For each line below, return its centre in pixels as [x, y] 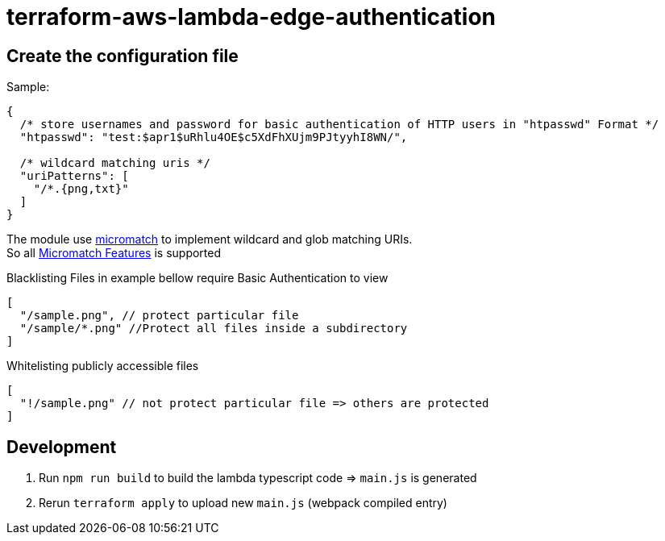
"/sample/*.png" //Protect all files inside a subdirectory [214, 329]
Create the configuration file [123, 56]
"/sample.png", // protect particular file [159, 316]
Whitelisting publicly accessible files [103, 366]
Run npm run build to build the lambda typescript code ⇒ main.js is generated [258, 478]
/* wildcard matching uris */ [115, 163]
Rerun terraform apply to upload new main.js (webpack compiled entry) [243, 503]
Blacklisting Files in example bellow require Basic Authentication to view [197, 278]
